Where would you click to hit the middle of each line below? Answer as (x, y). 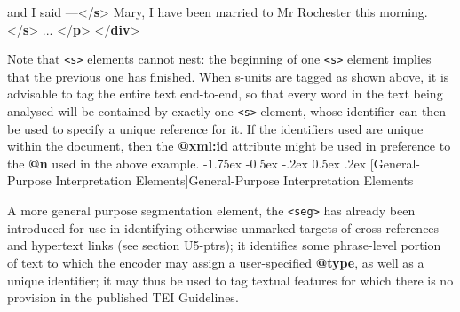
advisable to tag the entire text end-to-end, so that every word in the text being (225, 94)
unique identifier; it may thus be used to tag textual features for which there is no (230, 280)
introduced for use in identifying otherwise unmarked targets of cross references (223, 227)
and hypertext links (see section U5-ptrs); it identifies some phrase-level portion (224, 245)
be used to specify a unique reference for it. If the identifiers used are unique (215, 128)
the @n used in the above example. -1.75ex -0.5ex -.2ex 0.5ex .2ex (187, 163)
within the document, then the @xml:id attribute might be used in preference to (229, 146)
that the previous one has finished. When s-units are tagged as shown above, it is (228, 76)
